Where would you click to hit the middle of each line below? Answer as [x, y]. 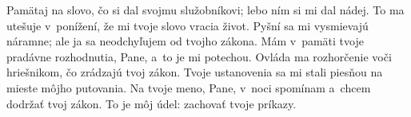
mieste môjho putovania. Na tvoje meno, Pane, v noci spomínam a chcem [189, 87]
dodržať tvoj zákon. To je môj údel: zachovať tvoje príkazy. [152, 103]
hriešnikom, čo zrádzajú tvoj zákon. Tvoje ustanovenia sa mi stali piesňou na [195, 72]
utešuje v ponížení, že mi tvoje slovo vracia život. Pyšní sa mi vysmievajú [188, 25]
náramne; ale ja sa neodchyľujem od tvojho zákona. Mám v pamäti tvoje [185, 41]
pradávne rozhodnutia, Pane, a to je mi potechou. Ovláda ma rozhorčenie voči [199, 56]
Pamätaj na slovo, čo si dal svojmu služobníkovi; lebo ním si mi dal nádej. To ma [205, 10]
